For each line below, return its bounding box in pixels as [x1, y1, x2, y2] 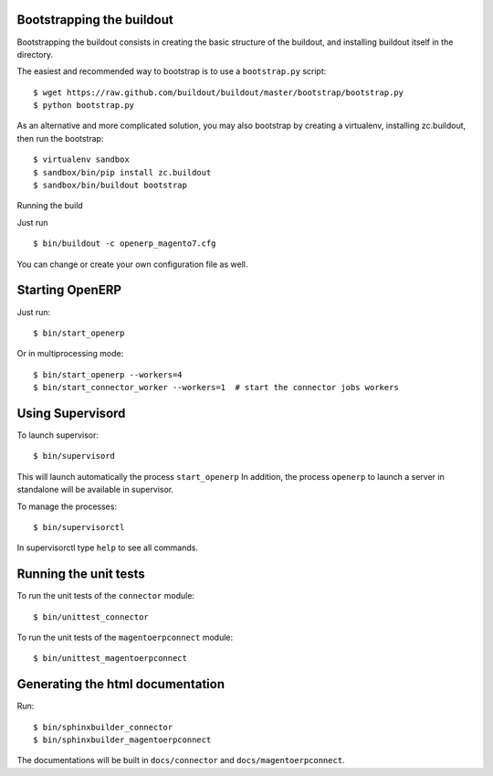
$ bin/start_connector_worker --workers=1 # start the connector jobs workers [33, 382, 399, 393]
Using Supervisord [16, 405, 126, 420]
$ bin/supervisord [33, 451, 116, 462]
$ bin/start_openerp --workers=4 [33, 369, 183, 379]
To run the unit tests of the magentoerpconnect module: [16, 632, 234, 643]
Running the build [16, 200, 84, 211]
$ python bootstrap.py [33, 101, 135, 111]
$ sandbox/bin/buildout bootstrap [33, 180, 187, 191]
